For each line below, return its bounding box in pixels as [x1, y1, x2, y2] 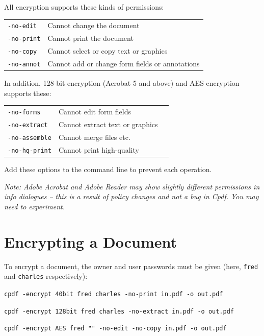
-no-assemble [8, 134, 51, 141]
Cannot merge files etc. [58, 132, 130, 142]
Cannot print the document [47, 33, 134, 43]
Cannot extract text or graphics [58, 119, 158, 130]
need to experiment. [4, 201, 65, 211]
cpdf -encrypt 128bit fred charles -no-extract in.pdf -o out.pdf [4, 307, 234, 315]
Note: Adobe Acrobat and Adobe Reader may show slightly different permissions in [4, 181, 260, 191]
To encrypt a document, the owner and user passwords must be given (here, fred [4, 260, 258, 271]
